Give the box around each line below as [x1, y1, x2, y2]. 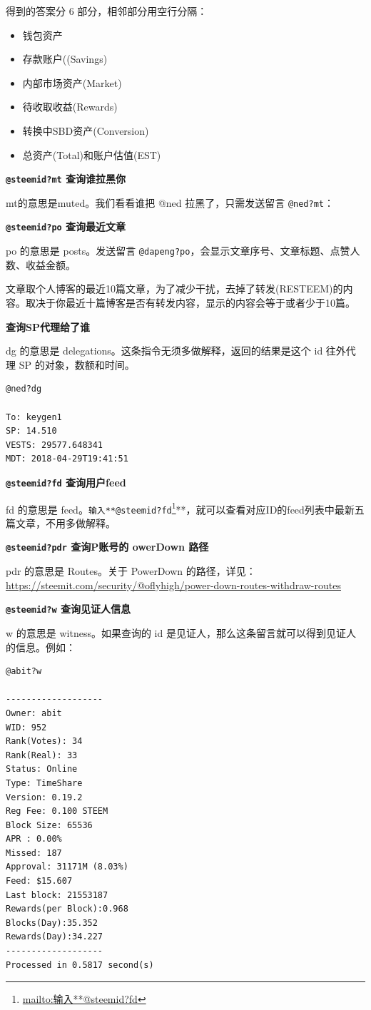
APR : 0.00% [6, 834, 62, 845]
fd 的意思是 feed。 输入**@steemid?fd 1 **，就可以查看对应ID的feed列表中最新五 [6, 499, 365, 516]
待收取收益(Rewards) [22, 99, 118, 114]
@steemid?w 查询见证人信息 [6, 601, 131, 616]
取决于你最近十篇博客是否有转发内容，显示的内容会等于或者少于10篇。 [25, 295, 355, 310]
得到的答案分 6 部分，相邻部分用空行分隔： [6, 4, 208, 18]
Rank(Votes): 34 [6, 736, 83, 747]
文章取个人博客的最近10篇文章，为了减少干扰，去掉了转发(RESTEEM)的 [6, 281, 343, 296]
